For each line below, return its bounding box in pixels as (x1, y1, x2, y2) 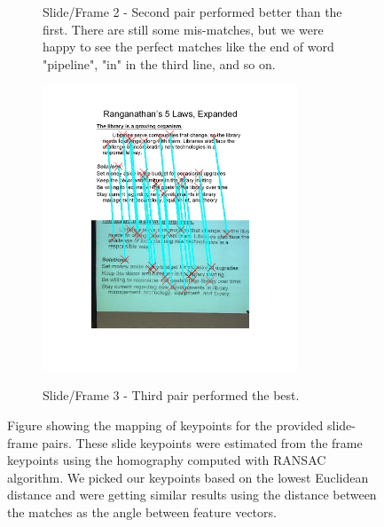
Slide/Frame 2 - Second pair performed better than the (43, 3, 342, 20)
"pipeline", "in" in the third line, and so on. (43, 54, 276, 73)
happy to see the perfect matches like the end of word (43, 37, 334, 56)
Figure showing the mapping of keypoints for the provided (7, 416, 324, 435)
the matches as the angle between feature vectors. (7, 502, 277, 521)
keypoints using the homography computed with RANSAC (7, 451, 326, 469)
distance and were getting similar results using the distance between (7, 485, 377, 504)
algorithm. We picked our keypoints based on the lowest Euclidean (7, 468, 369, 486)
